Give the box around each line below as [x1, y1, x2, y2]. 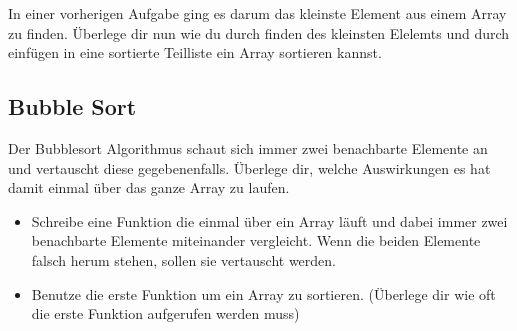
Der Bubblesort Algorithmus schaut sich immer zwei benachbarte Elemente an [8, 137, 488, 158]
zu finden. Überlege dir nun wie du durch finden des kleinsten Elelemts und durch [8, 22, 510, 43]
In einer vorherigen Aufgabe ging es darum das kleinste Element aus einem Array [8, 3, 507, 23]
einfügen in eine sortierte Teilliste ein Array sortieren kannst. [8, 42, 382, 63]
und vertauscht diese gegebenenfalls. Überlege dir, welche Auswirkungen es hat [8, 157, 491, 178]
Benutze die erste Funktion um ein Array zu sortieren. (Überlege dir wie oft [31, 283, 496, 304]
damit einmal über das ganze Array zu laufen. [8, 177, 290, 198]
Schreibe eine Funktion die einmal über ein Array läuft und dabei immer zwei [31, 210, 508, 231]
